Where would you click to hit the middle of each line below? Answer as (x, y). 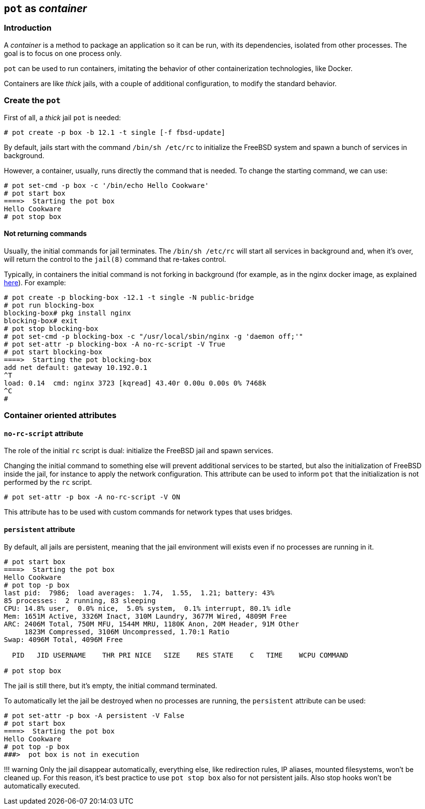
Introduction (28, 28)
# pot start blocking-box (53, 352)
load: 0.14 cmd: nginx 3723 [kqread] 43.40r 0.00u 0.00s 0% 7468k (135, 383)
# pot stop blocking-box (51, 328)
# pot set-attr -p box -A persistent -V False (94, 715)
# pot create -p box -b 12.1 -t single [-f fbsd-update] (115, 132)
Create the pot (32, 101)
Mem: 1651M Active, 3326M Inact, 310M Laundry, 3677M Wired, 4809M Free (145, 616)
